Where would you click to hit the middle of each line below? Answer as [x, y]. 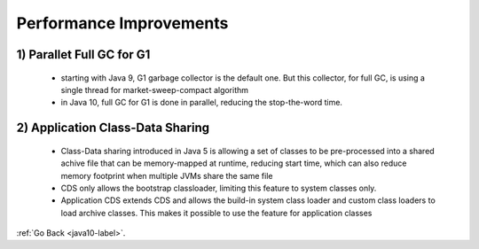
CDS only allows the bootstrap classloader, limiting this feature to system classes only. [219, 188]
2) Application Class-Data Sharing [113, 128]
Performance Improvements [122, 23]
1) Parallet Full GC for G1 [83, 54]
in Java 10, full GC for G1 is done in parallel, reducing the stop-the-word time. [202, 103]
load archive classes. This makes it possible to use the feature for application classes [216, 213]
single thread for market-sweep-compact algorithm [154, 89]
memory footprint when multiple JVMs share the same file [167, 175]
